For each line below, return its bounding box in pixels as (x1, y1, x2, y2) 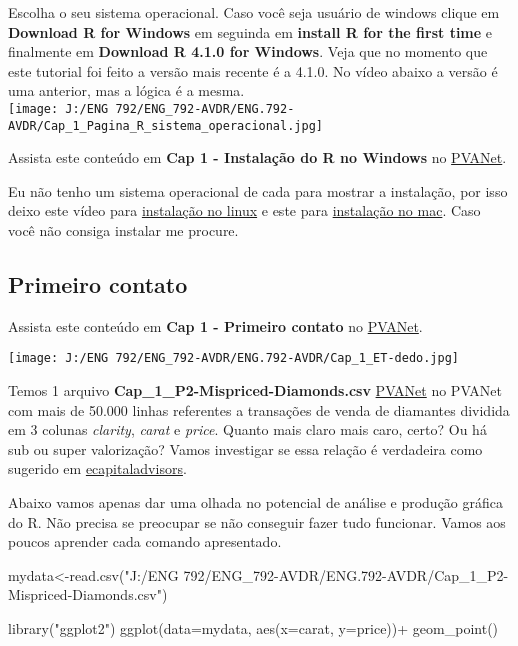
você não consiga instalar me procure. (8, 220, 239, 241)
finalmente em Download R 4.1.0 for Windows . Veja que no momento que (8, 41, 488, 62)
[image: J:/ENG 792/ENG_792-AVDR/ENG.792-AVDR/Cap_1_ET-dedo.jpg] (8, 351, 460, 366)
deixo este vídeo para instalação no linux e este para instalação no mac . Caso (8, 200, 481, 221)
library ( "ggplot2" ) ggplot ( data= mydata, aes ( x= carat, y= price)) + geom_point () (8, 618, 499, 639)
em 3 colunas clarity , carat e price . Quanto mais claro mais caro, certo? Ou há (8, 419, 487, 440)
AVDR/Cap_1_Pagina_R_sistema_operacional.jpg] (8, 118, 323, 133)
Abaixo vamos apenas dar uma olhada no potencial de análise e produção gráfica (8, 492, 504, 513)
